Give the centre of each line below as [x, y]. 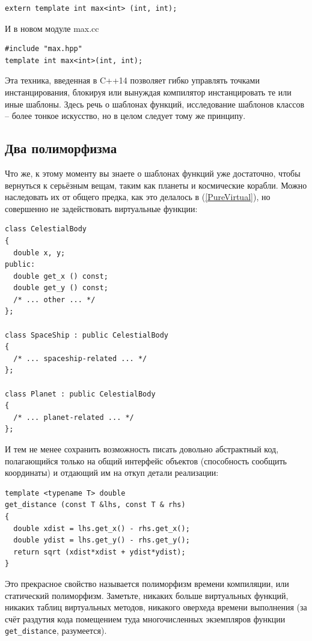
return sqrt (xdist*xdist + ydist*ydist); [99, 552]
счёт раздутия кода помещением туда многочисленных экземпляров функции [145, 618]
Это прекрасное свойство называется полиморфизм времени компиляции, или [147, 583]
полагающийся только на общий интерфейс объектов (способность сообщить [146, 460]
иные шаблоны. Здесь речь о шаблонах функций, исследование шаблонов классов [154, 104]
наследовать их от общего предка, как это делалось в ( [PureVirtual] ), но [138, 197]
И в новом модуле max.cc [52, 28]
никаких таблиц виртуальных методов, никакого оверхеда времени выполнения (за [156, 607]
